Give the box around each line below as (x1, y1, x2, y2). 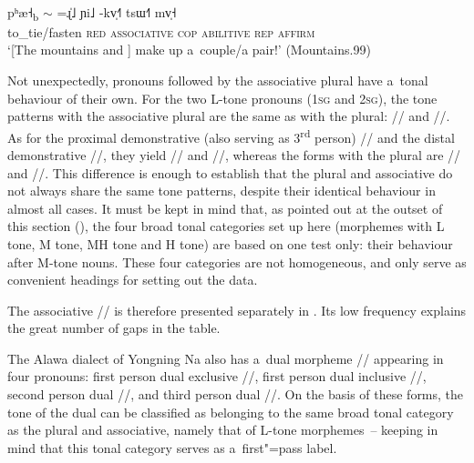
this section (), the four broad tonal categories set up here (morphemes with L (7, 216, 445, 236)
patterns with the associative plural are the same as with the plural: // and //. (7, 106, 450, 126)
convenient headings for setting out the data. (7, 270, 258, 289)
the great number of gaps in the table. (7, 318, 221, 337)
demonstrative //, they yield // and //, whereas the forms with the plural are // (7, 145, 461, 164)
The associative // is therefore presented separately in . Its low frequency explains (7, 300, 467, 319)
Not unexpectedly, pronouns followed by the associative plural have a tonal (7, 70, 428, 89)
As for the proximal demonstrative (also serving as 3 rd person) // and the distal (7, 125, 455, 146)
